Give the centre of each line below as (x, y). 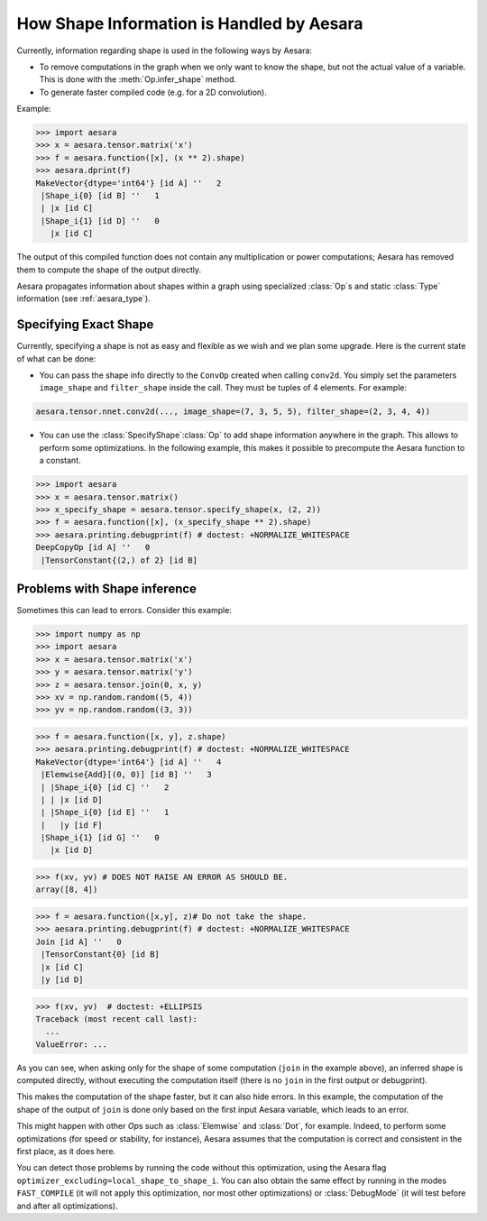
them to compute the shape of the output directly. (109, 270)
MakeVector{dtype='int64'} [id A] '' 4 (129, 762)
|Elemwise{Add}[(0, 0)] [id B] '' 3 (126, 775)
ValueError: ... (72, 1044)
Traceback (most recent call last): (117, 1019)
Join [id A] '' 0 (78, 941)
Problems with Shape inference (107, 588)
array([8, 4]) (67, 890)
